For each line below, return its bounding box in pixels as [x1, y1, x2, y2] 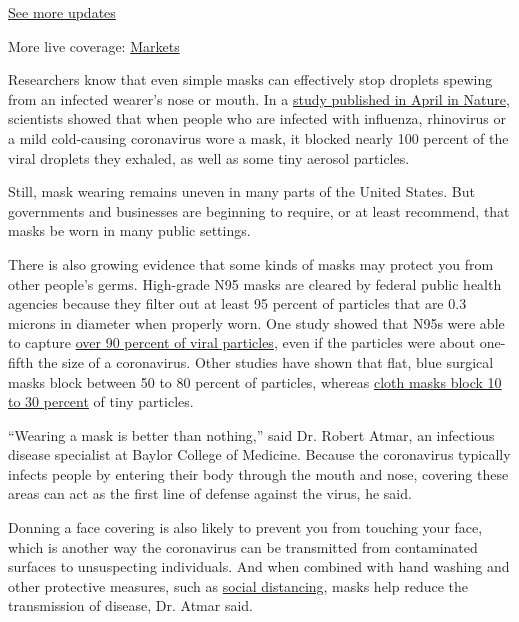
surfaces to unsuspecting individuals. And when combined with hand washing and [8, 556, 510, 577]
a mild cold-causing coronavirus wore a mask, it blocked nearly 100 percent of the [8, 127, 509, 148]
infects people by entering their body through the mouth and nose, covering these [8, 463, 509, 484]
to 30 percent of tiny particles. [8, 391, 194, 412]
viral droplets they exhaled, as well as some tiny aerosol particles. [8, 147, 410, 168]
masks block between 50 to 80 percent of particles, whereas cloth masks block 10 [8, 371, 502, 392]
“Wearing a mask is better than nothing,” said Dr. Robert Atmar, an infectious [8, 424, 495, 445]
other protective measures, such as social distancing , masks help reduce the [8, 575, 469, 596]
